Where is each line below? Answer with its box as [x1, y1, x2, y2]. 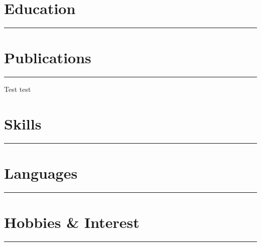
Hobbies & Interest [4, 212, 140, 232]
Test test [4, 84, 31, 94]
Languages [4, 163, 78, 183]
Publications [4, 47, 91, 68]
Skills [4, 113, 42, 134]
